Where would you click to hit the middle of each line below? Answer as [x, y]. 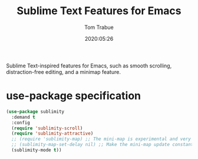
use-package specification [74, 96]
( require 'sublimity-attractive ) [52, 134]
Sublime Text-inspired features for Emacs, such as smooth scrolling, [89, 66]
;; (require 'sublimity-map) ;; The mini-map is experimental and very [101, 139]
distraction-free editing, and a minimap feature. [63, 72]
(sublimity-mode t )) [37, 150]
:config [21, 122]
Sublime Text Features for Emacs [99, 11]
